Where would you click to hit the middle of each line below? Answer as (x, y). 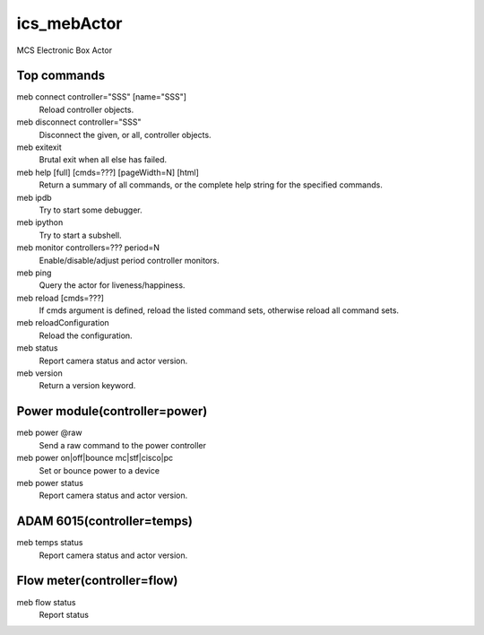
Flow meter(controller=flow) (97, 581)
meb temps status (50, 543)
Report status (64, 614)
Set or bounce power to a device (99, 470)
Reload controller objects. (86, 109)
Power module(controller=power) (112, 411)
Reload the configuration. (86, 335)
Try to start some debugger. (91, 210)
